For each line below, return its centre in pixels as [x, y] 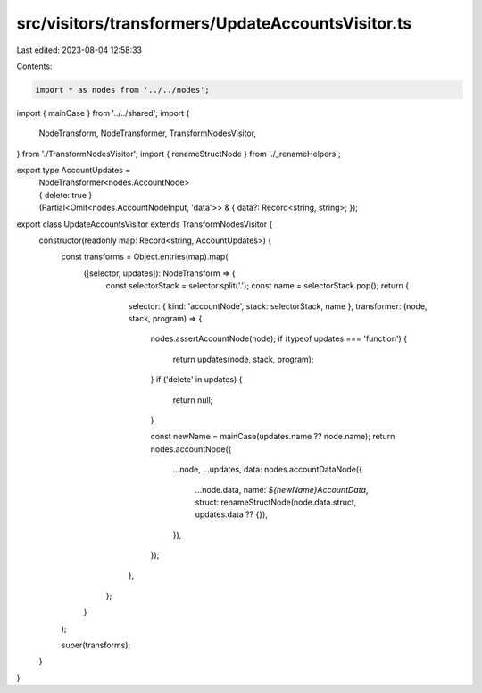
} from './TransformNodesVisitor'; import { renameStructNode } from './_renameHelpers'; [179, 154]
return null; [193, 400]
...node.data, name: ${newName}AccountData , [282, 489]
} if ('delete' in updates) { [196, 380]
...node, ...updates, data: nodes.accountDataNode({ [268, 470]
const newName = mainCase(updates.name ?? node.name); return [273, 437]
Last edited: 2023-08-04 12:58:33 [79, 50]
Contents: [34, 66]
